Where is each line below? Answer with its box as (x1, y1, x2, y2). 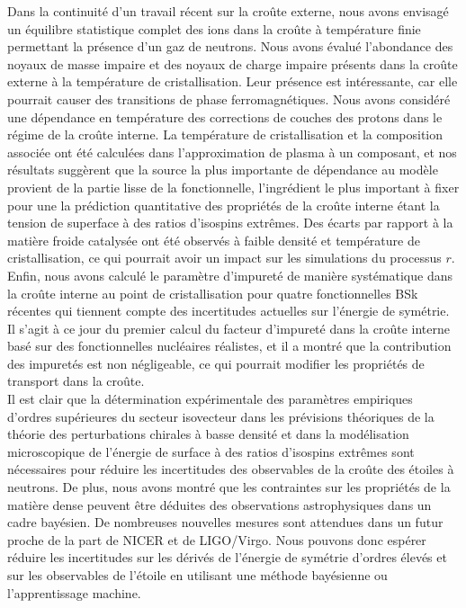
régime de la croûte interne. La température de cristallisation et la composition (7, 125, 444, 144)
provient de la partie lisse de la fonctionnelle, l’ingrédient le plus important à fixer (7, 177, 460, 196)
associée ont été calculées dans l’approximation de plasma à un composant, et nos (7, 142, 457, 161)
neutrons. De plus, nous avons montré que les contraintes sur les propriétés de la (7, 478, 451, 496)
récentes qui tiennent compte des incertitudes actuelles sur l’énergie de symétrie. (7, 301, 450, 320)
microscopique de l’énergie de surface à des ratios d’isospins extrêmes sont (7, 442, 415, 460)
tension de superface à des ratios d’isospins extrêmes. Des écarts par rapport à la (7, 213, 453, 232)
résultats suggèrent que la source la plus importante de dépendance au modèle (7, 160, 438, 179)
